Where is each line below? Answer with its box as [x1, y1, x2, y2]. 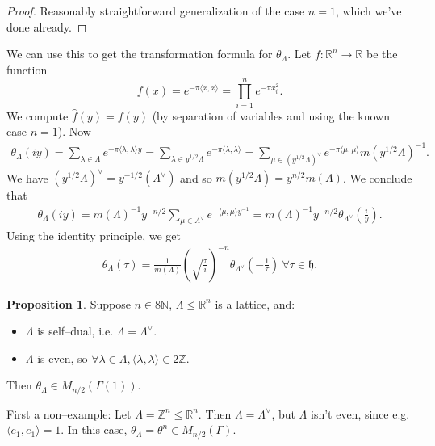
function [6, 61, 48, 78]
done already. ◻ [6, 18, 87, 35]
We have [6, 169, 48, 186]
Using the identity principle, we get [6, 227, 181, 244]
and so [180, 169, 212, 186]
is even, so [37, 349, 88, 366]
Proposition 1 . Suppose [6, 295, 131, 312]
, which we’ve [335, 2, 402, 19]
